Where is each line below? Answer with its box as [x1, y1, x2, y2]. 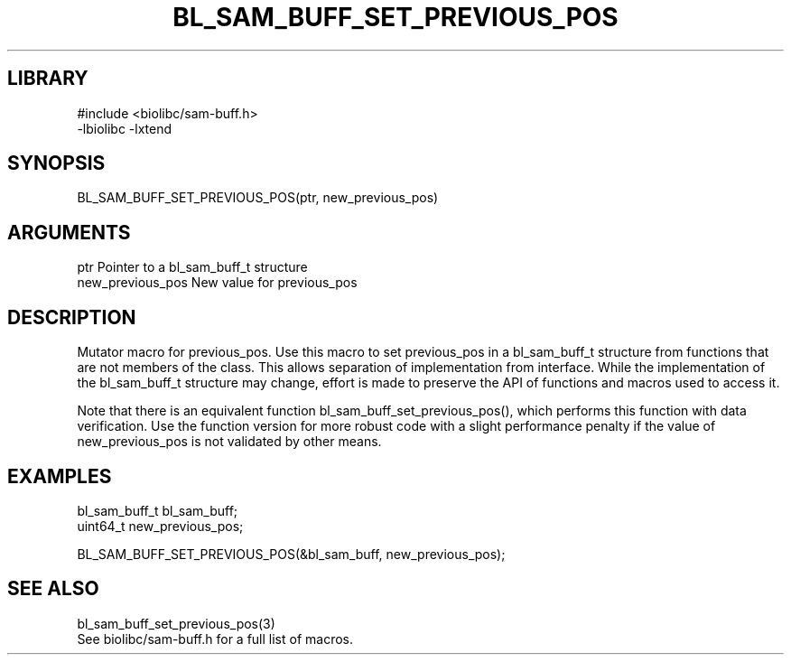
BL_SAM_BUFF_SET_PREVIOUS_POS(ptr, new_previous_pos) [77, 190, 439, 206]
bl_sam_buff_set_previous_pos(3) [77, 615, 275, 631]
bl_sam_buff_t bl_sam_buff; [77, 502, 238, 518]
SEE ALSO [7, 577, 99, 601]
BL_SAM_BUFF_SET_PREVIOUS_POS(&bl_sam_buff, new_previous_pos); [77, 545, 506, 562]
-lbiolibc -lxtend [77, 120, 172, 136]
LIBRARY [7, 67, 88, 90]
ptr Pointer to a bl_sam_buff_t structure [77, 259, 308, 275]
